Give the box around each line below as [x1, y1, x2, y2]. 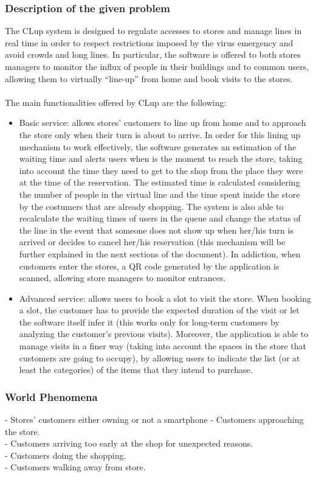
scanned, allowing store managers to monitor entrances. [19, 271, 226, 284]
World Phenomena [5, 389, 98, 404]
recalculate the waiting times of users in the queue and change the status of [19, 212, 301, 225]
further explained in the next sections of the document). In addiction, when [19, 247, 301, 260]
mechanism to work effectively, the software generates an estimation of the [19, 140, 297, 153]
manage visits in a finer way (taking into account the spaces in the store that [19, 339, 306, 352]
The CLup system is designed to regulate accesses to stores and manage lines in [5, 24, 302, 37]
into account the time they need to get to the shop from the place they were [19, 164, 303, 176]
